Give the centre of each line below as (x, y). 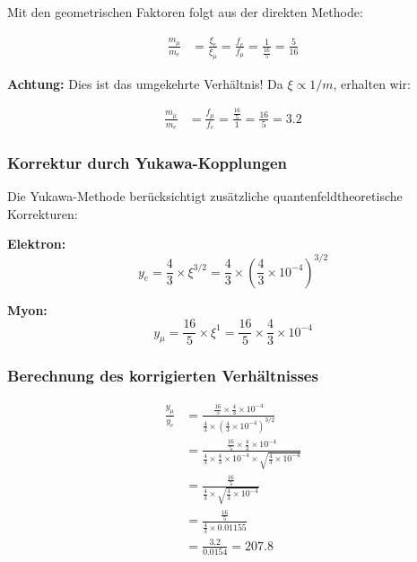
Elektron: (37, 244)
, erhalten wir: (372, 83)
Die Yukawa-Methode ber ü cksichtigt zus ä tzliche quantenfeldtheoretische (205, 196)
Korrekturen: (43, 213)
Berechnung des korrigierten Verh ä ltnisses (163, 376)
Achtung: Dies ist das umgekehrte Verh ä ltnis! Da (145, 83)
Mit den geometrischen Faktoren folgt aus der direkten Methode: (185, 12)
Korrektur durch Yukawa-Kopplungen (147, 162)
